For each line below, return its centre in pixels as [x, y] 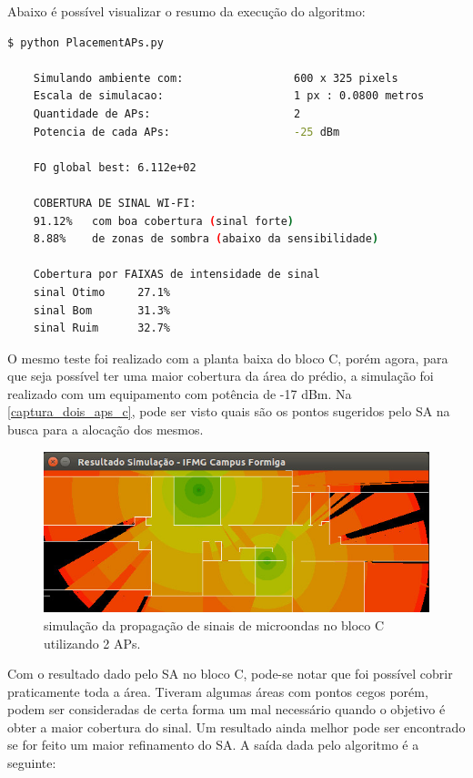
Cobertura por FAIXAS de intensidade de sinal [176, 275]
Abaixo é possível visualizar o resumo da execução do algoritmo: [186, 11]
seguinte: [32, 763]
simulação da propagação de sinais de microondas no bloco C [214, 624]
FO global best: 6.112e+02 [115, 167]
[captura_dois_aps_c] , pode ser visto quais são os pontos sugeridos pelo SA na [229, 411]
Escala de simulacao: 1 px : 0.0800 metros [229, 96]
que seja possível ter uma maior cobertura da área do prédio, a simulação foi [221, 376]
